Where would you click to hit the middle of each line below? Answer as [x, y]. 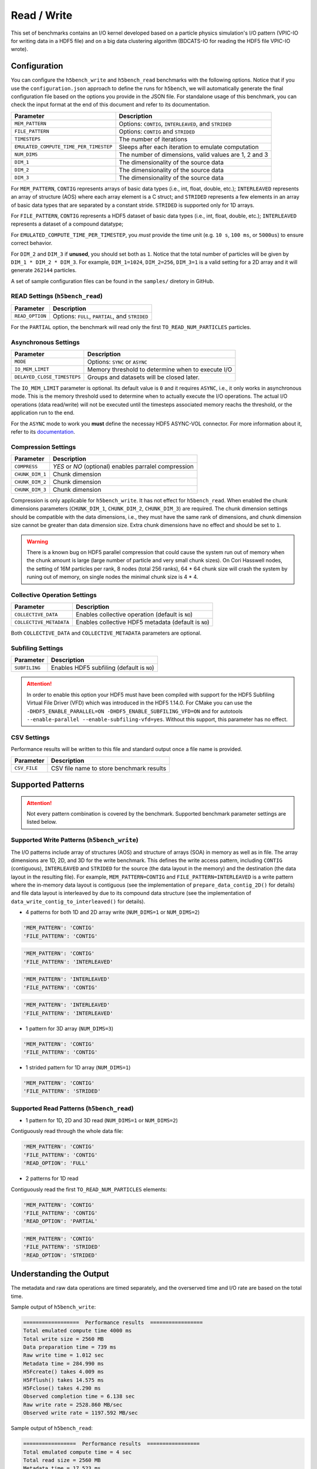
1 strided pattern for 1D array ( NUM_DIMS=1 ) [78, 1067]
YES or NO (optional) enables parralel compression [123, 467]
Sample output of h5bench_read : [52, 1428]
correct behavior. [32, 243]
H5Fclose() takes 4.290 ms [62, 1388]
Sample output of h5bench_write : [53, 1307]
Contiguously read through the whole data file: [67, 1131]
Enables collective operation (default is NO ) [134, 615]
